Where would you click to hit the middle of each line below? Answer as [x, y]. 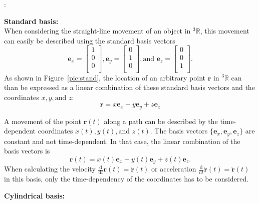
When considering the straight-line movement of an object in [97, 31]
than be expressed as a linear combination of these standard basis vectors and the [129, 87]
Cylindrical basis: [35, 195]
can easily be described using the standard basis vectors [90, 40]
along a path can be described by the [161, 121]
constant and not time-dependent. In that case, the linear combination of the [122, 141]
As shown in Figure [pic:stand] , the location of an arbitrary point [105, 77]
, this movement [225, 31]
